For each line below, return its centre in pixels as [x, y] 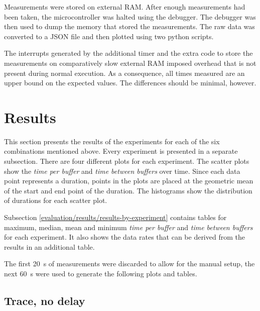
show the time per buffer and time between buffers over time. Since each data [122, 171]
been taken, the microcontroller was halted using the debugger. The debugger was [130, 16]
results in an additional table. [49, 246]
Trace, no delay [45, 300]
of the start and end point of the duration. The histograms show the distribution [128, 190]
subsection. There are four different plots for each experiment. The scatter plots [127, 161]
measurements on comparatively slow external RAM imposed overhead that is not [130, 63]
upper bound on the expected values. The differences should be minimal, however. [130, 83]
